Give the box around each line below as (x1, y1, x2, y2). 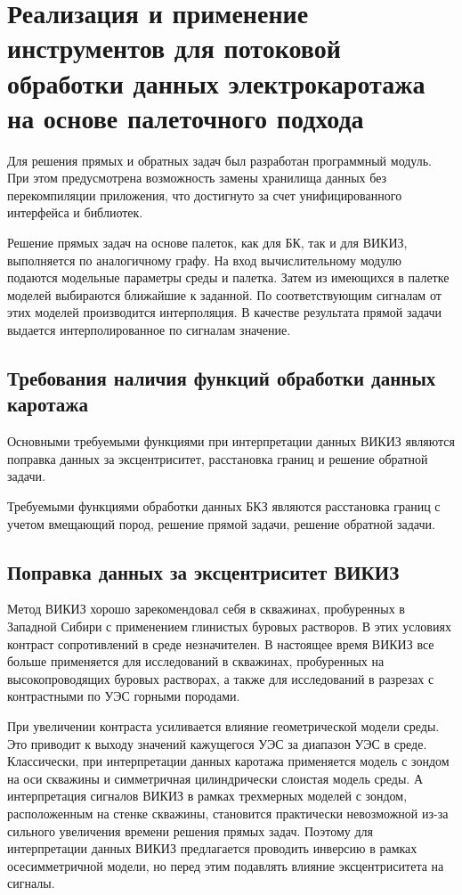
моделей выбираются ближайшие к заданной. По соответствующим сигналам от (7, 285, 442, 304)
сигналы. (7, 874, 55, 892)
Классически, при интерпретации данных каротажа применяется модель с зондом (7, 752, 450, 770)
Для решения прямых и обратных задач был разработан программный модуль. (7, 151, 432, 169)
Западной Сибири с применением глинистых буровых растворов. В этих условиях (7, 616, 451, 635)
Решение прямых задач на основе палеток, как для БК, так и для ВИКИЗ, (7, 233, 408, 252)
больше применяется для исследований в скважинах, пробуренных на (7, 652, 385, 671)
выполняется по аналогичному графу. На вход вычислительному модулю (7, 250, 402, 269)
